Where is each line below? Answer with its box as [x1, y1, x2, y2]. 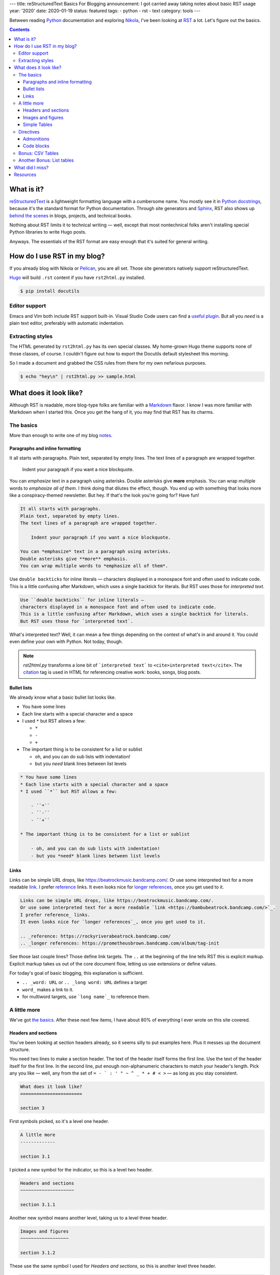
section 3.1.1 [20, 1202, 56, 1207]
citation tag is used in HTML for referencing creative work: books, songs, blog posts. [23, 669, 201, 675]
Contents [9, 27, 30, 33]
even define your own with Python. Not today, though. [9, 639, 123, 645]
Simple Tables [23, 121, 53, 127]
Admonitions [23, 136, 49, 142]
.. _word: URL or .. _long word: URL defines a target [22, 979, 147, 985]
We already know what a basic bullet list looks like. [9, 694, 116, 700]
